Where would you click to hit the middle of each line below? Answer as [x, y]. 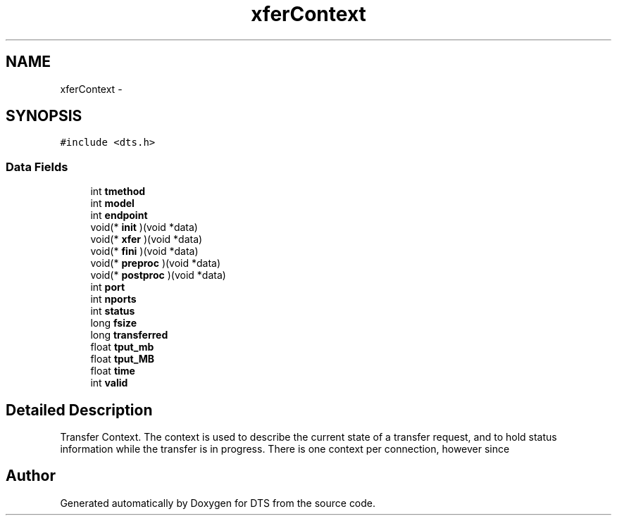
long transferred [129, 335]
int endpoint [119, 215]
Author [31, 476]
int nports [113, 299]
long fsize [114, 323]
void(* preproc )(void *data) [156, 263]
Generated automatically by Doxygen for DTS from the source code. [218, 503]
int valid [109, 383]
